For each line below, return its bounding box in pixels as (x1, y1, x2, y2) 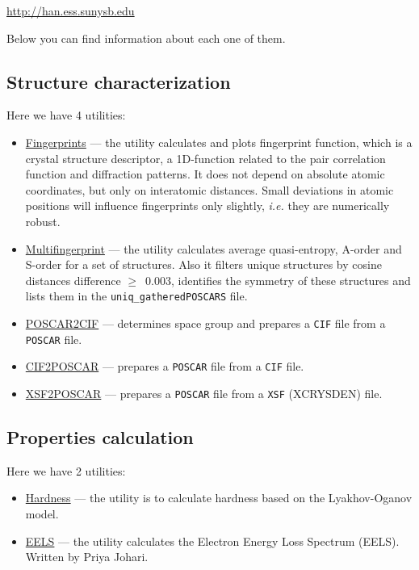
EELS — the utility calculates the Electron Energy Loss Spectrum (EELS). (25, 532, 400, 549)
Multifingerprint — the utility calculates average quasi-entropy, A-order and (25, 240, 402, 257)
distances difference (25, 271, 121, 288)
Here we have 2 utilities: (6, 462, 126, 479)
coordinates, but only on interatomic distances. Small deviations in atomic (25, 181, 394, 198)
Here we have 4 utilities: (6, 107, 126, 124)
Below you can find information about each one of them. (6, 29, 286, 46)
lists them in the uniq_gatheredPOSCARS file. (25, 287, 248, 304)
